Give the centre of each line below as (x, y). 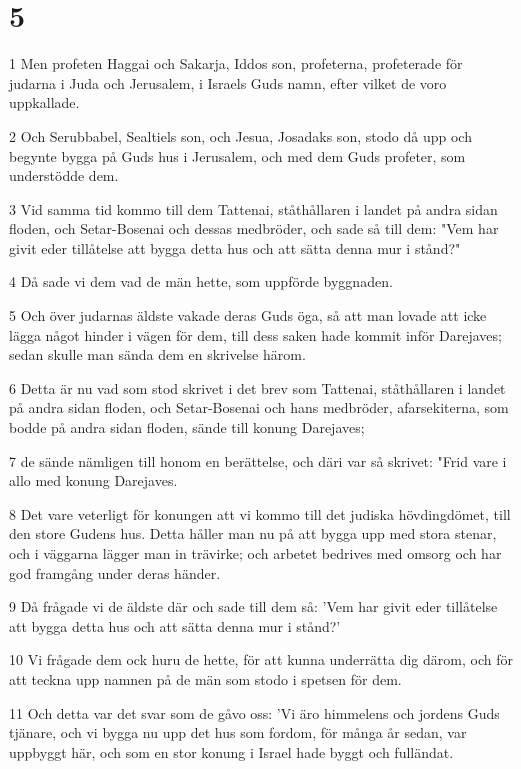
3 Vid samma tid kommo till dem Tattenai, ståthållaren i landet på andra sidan (253, 208)
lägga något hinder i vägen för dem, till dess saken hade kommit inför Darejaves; (255, 334)
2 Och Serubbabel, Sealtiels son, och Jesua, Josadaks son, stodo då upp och (240, 135)
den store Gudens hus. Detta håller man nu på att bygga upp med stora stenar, (253, 533)
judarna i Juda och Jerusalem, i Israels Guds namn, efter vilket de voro (228, 82)
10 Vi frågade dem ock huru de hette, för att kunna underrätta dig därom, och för (261, 659)
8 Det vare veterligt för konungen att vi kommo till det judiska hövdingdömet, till (260, 513)
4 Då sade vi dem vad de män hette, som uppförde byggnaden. (201, 281)
